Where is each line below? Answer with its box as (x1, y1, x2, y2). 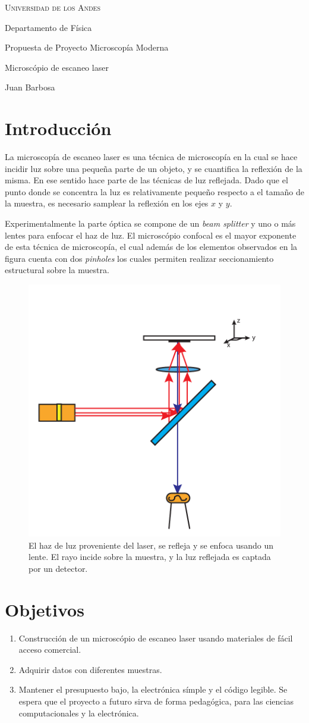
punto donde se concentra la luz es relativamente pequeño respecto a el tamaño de (5, 185, 304, 198)
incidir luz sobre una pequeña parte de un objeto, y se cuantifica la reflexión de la (5, 162, 302, 174)
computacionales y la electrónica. (18, 706, 139, 719)
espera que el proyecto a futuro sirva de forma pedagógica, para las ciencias (18, 694, 294, 707)
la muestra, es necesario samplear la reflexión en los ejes (5, 197, 209, 209)
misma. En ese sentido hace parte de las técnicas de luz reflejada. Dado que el (5, 174, 288, 186)
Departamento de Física (5, 21, 92, 33)
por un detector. (29, 562, 88, 574)
